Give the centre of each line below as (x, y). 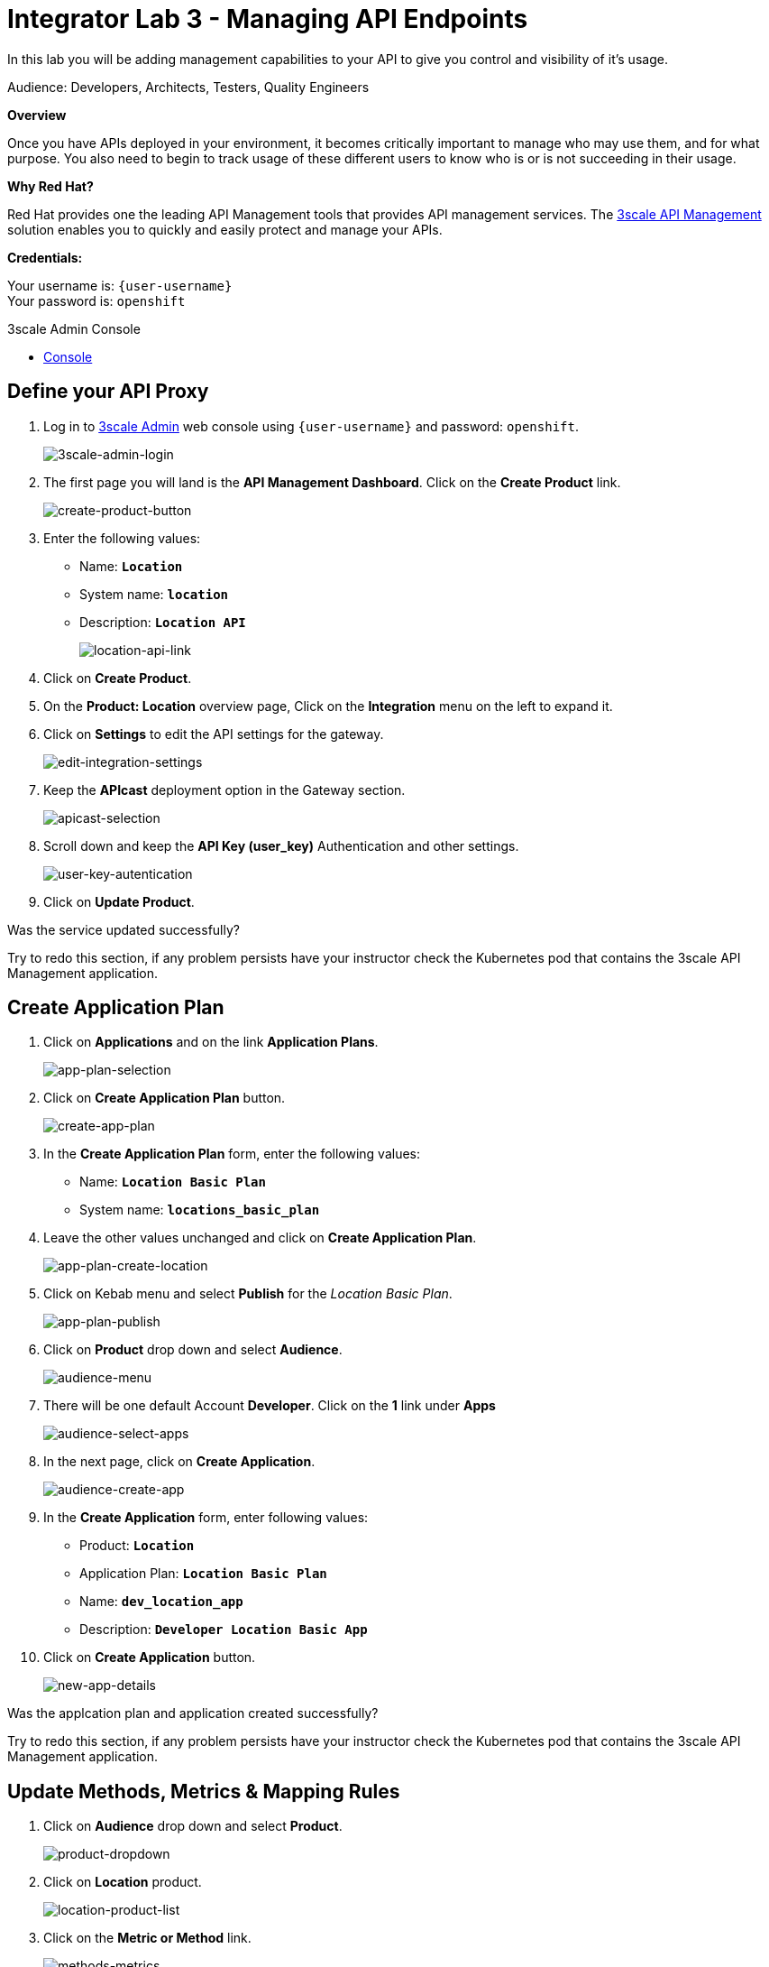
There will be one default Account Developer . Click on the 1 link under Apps (270, 1406)
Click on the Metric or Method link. (147, 1938)
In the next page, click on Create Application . (179, 1462)
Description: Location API (163, 622)
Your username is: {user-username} (120, 285)
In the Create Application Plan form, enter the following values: (232, 1154)
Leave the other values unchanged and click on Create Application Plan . (260, 1238)
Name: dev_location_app (161, 1602)
